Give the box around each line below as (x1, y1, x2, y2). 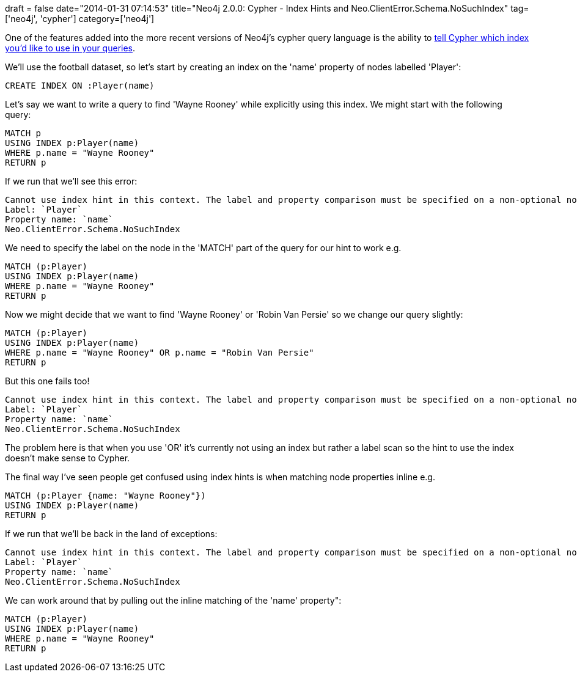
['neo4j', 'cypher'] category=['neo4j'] (5, 13, 155, 24)
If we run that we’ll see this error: (5, 176, 138, 186)
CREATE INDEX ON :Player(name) (5, 81, 155, 90)
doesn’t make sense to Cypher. (5, 453, 130, 463)
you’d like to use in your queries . (5, 43, 136, 53)
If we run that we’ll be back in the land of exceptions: (5, 529, 218, 539)
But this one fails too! (5, 376, 90, 386)
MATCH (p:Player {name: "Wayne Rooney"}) (5, 491, 206, 500)
